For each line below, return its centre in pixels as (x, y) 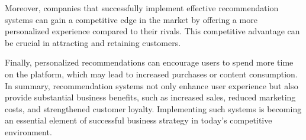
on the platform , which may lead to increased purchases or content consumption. (151, 74)
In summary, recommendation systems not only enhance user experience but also (152, 85)
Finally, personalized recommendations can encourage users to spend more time (149, 62)
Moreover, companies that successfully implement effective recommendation (142, 8)
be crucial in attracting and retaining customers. (93, 42)
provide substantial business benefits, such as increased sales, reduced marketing (150, 97)
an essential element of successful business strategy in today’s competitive (138, 120)
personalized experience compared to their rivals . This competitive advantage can (152, 31)
